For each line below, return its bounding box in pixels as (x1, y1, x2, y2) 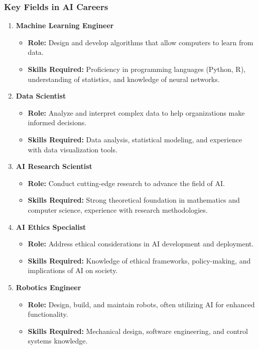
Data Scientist (16, 91, 66, 101)
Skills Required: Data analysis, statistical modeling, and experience (28, 134, 242, 144)
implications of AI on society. (28, 265, 118, 276)
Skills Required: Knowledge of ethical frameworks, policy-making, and (28, 255, 251, 266)
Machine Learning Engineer (16, 20, 114, 31)
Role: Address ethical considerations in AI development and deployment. (28, 238, 254, 249)
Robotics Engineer (16, 282, 81, 292)
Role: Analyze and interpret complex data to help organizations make (28, 107, 245, 118)
